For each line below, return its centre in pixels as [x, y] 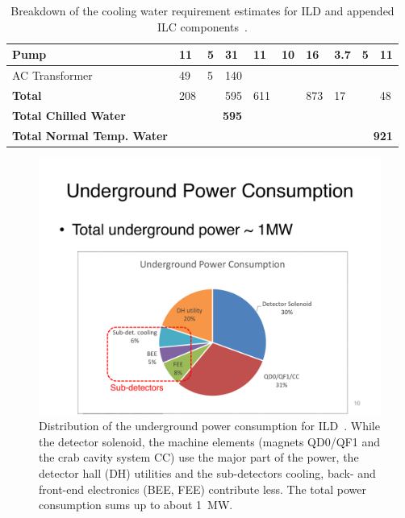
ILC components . [202, 26]
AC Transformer [52, 75]
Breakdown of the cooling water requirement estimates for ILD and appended [202, 10]
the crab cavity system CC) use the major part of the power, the [199, 457]
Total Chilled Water [69, 115]
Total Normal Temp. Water [90, 135]
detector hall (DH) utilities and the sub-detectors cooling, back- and [207, 473]
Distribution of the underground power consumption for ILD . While [209, 426]
